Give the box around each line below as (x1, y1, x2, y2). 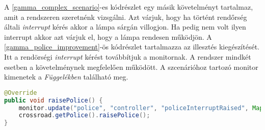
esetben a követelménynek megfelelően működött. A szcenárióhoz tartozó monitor (4, 61, 258, 72)
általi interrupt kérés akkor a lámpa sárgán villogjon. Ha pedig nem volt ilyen (4, 21, 246, 32)
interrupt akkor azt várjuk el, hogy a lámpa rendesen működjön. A (4, 31, 212, 42)
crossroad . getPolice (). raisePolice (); (18, 112, 150, 119)
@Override (4, 89, 37, 96)
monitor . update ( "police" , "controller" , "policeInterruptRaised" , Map (18, 104, 263, 112)
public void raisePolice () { (4, 96, 103, 104)
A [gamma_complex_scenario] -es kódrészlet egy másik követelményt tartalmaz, (4, 2, 253, 12)
